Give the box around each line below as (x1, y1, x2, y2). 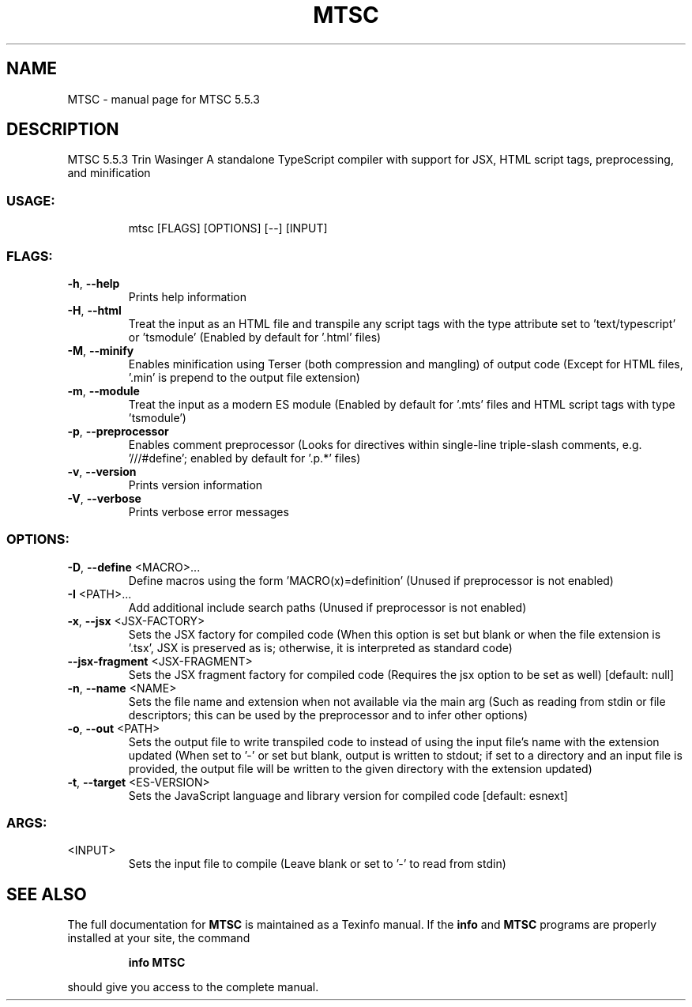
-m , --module (67, 383, 140, 398)
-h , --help (67, 276, 120, 290)
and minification (67, 166, 151, 180)
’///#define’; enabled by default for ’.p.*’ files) (128, 451, 361, 465)
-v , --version (67, 464, 137, 478)
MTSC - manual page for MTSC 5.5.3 (67, 92, 260, 106)
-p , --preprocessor (67, 424, 169, 438)
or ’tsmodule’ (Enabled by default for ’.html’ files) (128, 330, 382, 344)
